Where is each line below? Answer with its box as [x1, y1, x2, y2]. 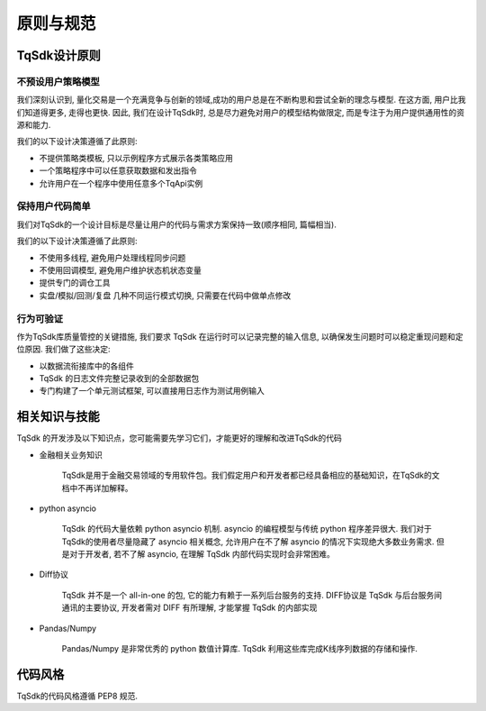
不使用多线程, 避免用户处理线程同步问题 [39, 252, 186, 263]
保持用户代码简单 [16, 200, 91, 213]
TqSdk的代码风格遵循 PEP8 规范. [16, 690, 139, 701]
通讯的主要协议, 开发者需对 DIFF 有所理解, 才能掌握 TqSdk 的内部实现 [61, 602, 318, 613]
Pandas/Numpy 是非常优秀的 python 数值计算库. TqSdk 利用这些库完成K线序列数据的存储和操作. [61, 643, 418, 654]
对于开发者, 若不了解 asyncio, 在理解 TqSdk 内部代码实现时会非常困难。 [68, 549, 335, 560]
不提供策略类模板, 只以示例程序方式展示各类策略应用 [39, 152, 233, 163]
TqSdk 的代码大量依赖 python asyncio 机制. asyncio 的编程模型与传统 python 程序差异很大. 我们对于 [61, 524, 432, 534]
